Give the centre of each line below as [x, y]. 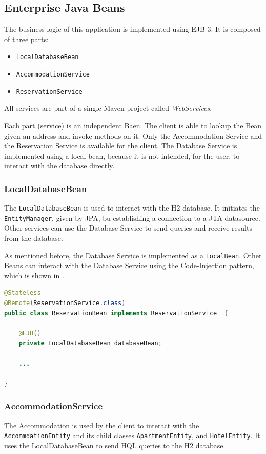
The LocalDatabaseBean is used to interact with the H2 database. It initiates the [132, 208]
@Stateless [23, 293]
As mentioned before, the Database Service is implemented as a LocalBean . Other [133, 255]
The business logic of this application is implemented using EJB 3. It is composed [132, 29]
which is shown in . [34, 275]
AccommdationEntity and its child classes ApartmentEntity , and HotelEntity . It [132, 435]
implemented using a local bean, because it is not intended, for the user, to [122, 155]
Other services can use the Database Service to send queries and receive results [128, 228]
